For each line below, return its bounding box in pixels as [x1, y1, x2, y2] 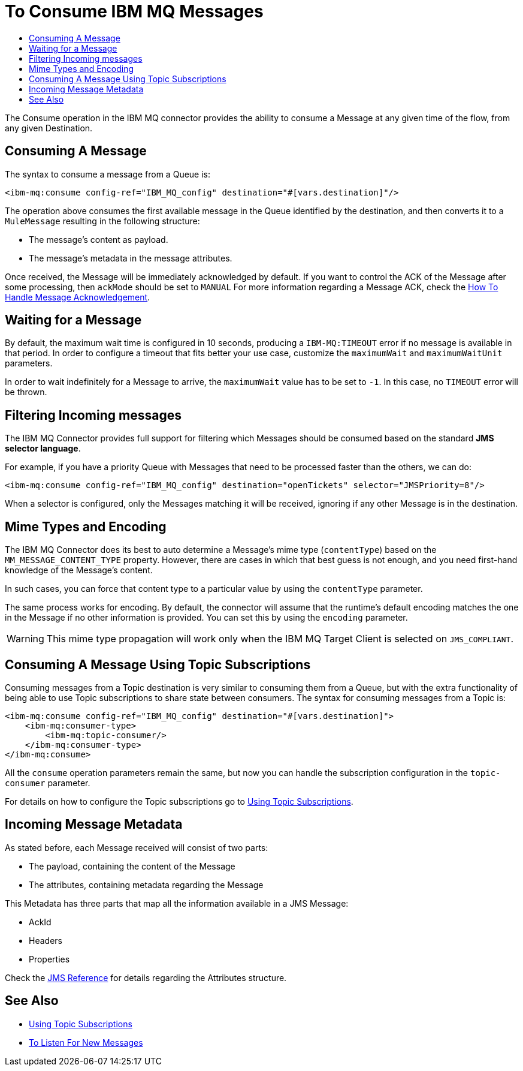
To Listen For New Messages [29, 1037, 143, 1048]
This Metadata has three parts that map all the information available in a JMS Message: [5, 898, 349, 908]
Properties [29, 953, 70, 964]
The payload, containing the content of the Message [29, 861, 235, 871]
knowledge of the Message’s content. [5, 565, 153, 576]
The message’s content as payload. [29, 234, 168, 245]
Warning [7, 633, 44, 645]
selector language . [5, 443, 81, 454]
